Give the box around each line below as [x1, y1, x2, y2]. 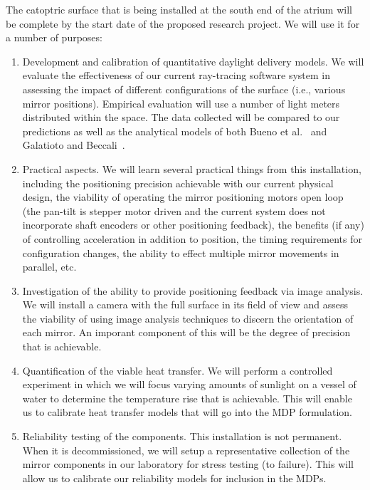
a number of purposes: [6, 30, 102, 45]
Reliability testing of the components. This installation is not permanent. [22, 429, 342, 444]
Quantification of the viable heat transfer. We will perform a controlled [22, 363, 333, 377]
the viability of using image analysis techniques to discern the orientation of [22, 311, 354, 325]
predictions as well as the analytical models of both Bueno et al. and [22, 123, 327, 138]
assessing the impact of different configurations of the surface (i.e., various [22, 81, 346, 96]
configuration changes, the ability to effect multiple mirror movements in [22, 245, 339, 260]
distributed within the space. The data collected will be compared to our [22, 110, 340, 125]
